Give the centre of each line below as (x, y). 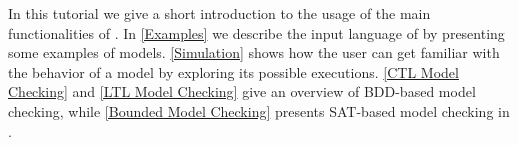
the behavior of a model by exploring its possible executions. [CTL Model (233, 71)
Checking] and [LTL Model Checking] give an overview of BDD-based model (242, 91)
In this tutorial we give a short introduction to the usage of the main (219, 13)
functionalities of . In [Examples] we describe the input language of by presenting (256, 32)
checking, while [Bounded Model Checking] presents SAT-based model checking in (259, 110)
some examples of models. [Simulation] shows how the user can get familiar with (254, 52)
